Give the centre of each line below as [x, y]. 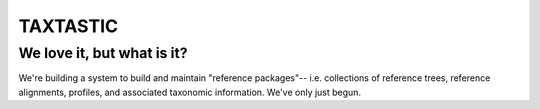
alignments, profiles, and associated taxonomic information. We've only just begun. [190, 92]
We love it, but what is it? [103, 53]
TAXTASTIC [68, 26]
